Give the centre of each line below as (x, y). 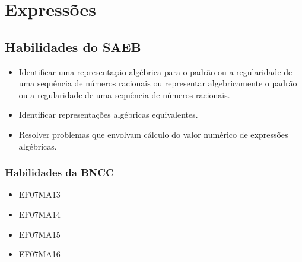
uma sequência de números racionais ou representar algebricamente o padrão (158, 83)
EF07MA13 (39, 194)
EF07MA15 (39, 234)
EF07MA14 (39, 214)
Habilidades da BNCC (59, 172)
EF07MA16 (39, 254)
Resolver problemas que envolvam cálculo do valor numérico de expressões (153, 134)
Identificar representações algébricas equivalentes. (108, 114)
